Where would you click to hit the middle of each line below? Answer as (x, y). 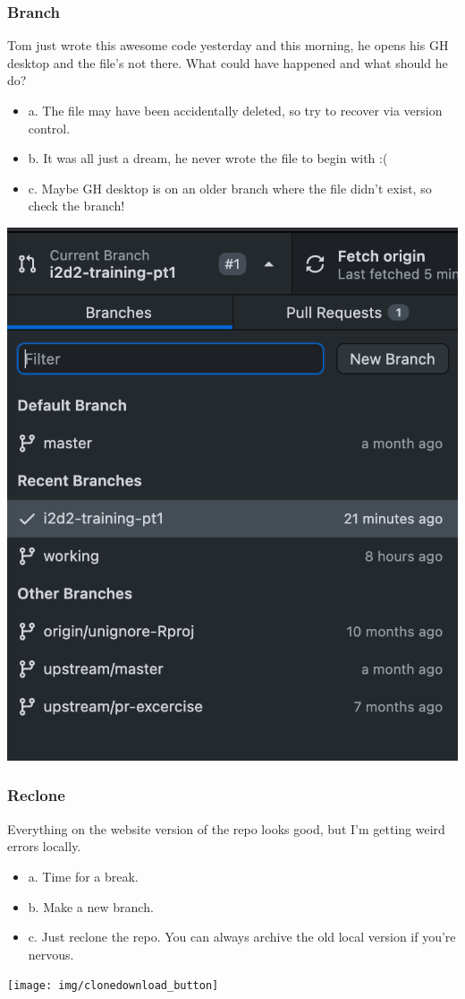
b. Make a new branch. (91, 906)
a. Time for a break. (83, 876)
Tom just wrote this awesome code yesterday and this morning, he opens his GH (228, 45)
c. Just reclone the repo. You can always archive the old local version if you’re (242, 937)
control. (49, 128)
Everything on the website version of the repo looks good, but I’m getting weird (226, 828)
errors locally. (44, 846)
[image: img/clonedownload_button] (113, 986)
